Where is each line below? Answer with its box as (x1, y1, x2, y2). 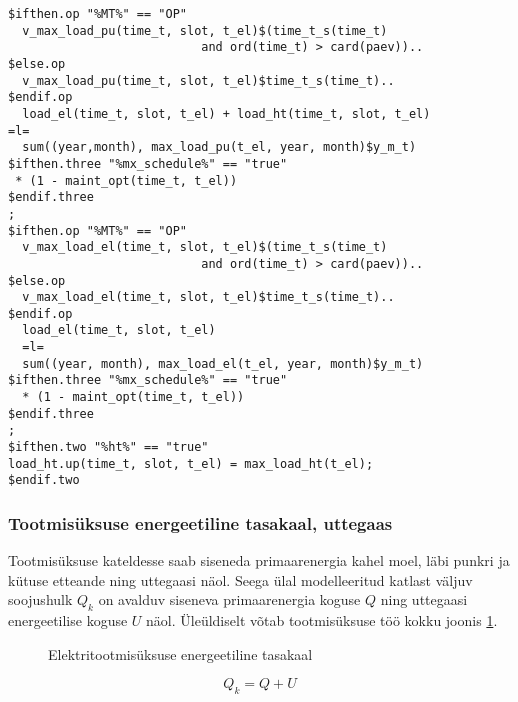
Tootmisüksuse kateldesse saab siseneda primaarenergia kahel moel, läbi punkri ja (8, 550, 510, 571)
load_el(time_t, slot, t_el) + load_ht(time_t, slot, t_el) (22, 106, 431, 121)
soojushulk (8, 589, 73, 610)
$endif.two (8, 473, 80, 488)
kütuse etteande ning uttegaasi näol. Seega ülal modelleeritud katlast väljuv (8, 569, 473, 590)
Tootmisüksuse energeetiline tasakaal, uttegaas (8, 510, 393, 535)
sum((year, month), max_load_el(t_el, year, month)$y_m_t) (22, 356, 424, 371)
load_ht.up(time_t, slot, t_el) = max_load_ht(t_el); (8, 456, 374, 471)
